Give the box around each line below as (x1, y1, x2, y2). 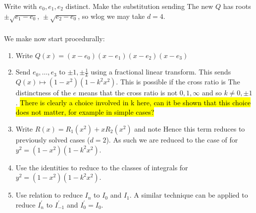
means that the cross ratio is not (78, 87, 178, 98)
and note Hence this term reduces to (134, 124, 245, 134)
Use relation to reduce (15, 190, 83, 200)
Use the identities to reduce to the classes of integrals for (15, 162, 188, 172)
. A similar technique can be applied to (129, 190, 248, 200)
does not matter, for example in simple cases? (15, 107, 154, 117)
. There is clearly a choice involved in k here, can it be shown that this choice (15, 97, 251, 107)
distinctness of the (15, 87, 71, 98)
